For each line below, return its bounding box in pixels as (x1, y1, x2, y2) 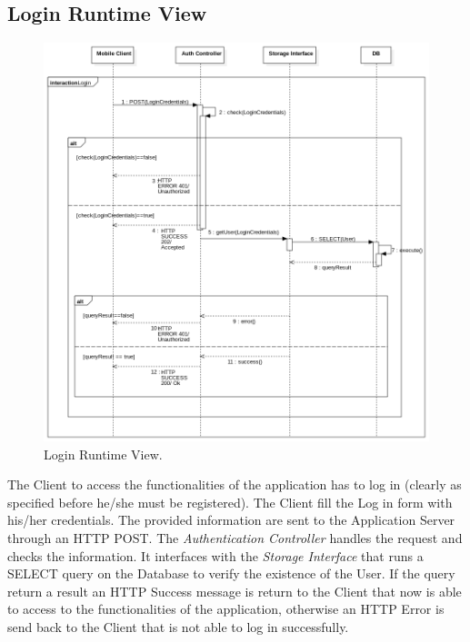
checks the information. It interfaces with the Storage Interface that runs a (7, 546, 424, 565)
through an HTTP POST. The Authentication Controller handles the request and (7, 528, 463, 547)
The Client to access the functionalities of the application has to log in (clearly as (7, 475, 462, 494)
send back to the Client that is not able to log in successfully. (7, 617, 349, 636)
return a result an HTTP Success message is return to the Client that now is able (7, 581, 462, 600)
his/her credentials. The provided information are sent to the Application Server (7, 510, 455, 529)
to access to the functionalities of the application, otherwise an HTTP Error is (7, 599, 445, 618)
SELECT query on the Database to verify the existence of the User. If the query (7, 564, 455, 583)
